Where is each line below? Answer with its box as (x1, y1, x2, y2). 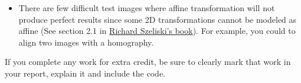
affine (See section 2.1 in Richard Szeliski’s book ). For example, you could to (18, 25, 296, 37)
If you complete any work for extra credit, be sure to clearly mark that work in (5, 56, 291, 68)
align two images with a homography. (18, 36, 154, 48)
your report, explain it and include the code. (5, 67, 165, 79)
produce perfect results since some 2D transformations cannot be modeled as (18, 13, 297, 25)
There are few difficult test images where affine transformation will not (18, 2, 275, 13)
